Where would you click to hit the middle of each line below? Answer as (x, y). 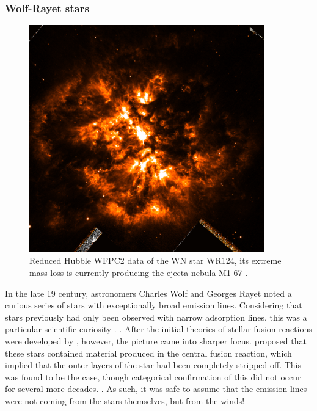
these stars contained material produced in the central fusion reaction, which (148, 353)
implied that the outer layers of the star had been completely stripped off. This (153, 365)
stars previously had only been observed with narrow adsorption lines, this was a (156, 317)
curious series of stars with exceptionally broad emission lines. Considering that (154, 305)
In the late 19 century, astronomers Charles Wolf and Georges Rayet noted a (148, 293)
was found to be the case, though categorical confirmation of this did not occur (153, 376)
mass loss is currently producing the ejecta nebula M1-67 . (139, 273)
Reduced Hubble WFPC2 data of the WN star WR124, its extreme (155, 260)
